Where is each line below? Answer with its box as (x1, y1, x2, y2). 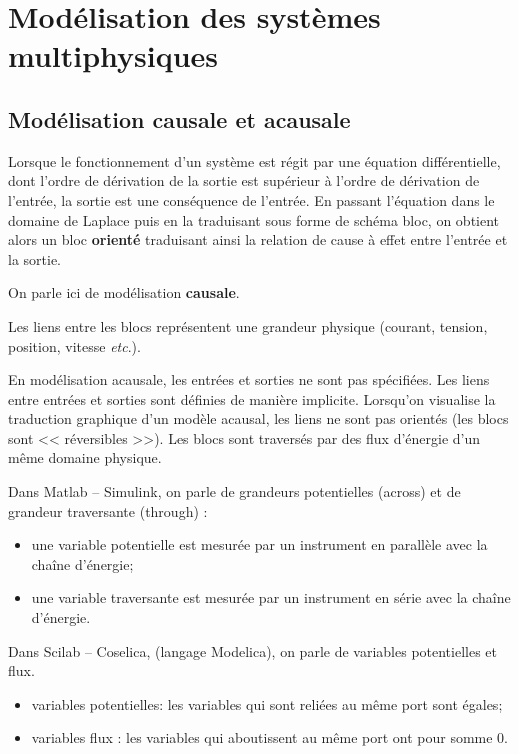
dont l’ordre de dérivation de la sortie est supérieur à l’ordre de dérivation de (8, 170, 480, 191)
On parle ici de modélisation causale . (8, 282, 240, 303)
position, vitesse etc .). (8, 335, 141, 356)
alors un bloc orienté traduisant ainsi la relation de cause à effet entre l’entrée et (8, 229, 508, 250)
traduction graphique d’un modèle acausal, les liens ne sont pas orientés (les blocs (8, 408, 509, 429)
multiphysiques (8, 35, 219, 76)
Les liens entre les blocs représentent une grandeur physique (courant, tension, (8, 315, 488, 336)
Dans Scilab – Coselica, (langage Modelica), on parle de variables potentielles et (8, 640, 498, 661)
